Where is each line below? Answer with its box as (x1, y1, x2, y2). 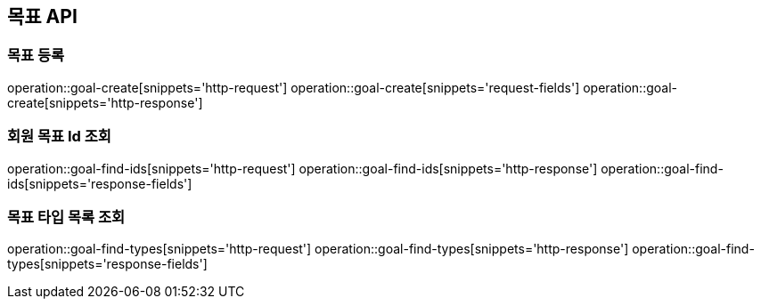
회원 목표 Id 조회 (7, 127, 111, 146)
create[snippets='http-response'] (7, 94, 203, 110)
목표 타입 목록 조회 (7, 207, 126, 226)
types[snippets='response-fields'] (7, 256, 208, 272)
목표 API (7, 5, 78, 28)
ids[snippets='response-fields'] (7, 175, 192, 191)
